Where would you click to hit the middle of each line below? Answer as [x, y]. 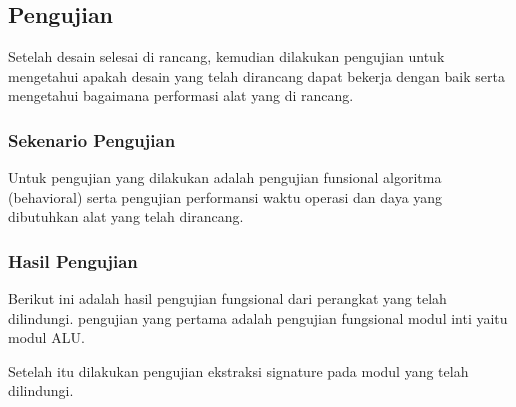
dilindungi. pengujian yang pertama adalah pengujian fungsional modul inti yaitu [258, 317]
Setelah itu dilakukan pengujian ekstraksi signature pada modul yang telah [238, 370]
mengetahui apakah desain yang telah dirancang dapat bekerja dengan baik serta [256, 75]
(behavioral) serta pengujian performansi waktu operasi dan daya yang [225, 196]
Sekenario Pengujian [92, 139]
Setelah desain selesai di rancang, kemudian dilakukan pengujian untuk [226, 56]
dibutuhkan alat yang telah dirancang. [126, 216]
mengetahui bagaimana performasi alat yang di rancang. [181, 95]
